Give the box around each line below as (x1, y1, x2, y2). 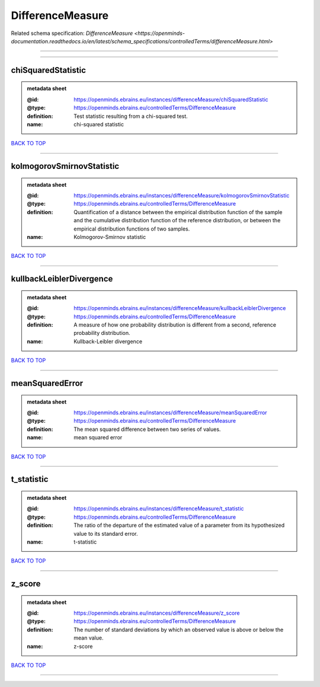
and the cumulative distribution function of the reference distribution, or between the (73, 217, 281, 224)
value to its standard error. (73, 530, 139, 537)
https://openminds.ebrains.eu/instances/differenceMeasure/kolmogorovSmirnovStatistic (73, 192, 290, 199)
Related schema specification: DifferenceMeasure (11, 30, 133, 37)
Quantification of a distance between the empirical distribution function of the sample (73, 208, 283, 216)
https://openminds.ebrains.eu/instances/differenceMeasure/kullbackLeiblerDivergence (73, 305, 286, 312)
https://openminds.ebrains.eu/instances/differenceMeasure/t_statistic (73, 505, 244, 512)
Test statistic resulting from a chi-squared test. (73, 113, 188, 120)
